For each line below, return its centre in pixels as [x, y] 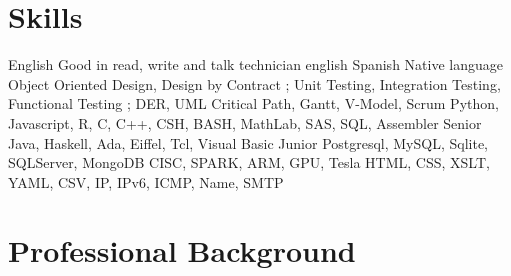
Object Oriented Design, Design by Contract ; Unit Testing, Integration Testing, [254, 83]
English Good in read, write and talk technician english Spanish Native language [255, 64]
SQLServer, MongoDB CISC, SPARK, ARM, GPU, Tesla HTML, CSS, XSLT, [249, 162]
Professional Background [182, 250]
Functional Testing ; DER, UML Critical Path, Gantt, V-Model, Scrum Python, [253, 103]
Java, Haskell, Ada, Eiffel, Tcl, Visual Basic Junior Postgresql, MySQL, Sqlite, [248, 142]
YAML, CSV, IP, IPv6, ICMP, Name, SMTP [146, 181]
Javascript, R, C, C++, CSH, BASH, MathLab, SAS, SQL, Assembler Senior [245, 122]
